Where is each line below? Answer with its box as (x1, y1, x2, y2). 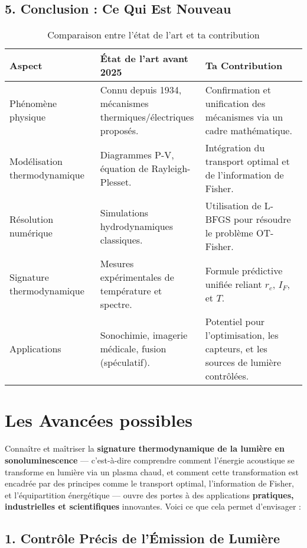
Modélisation (9, 154, 63, 168)
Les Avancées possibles (5, 408, 192, 432)
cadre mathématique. (205, 124, 292, 138)
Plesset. (100, 174, 132, 189)
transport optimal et (205, 154, 290, 168)
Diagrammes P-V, (100, 147, 174, 161)
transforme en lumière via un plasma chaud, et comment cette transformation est (5, 465, 299, 478)
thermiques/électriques (100, 110, 194, 124)
